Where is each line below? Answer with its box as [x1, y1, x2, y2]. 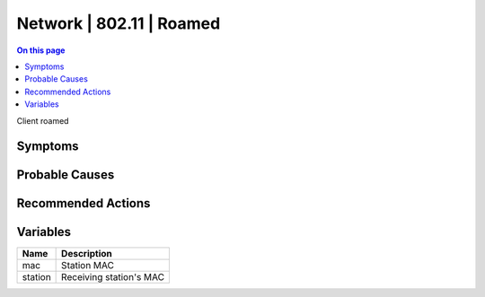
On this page [16, 45, 66, 56]
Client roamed [16, 115, 69, 126]
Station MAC [61, 259, 114, 272]
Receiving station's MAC [61, 271, 165, 284]
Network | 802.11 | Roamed [16, 13, 221, 33]
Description [61, 248, 112, 260]
